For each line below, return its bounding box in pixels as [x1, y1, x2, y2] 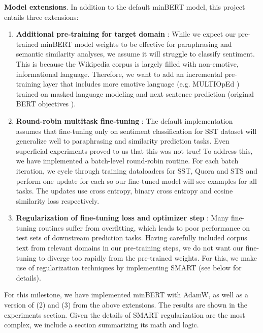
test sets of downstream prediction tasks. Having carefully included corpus [16, 232, 247, 243]
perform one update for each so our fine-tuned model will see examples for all [16, 175, 257, 186]
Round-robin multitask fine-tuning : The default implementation [16, 115, 233, 126]
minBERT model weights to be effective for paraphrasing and [41, 38, 232, 49]
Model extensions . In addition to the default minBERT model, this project [4, 2, 245, 12]
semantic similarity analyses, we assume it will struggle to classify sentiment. [16, 48, 255, 59]
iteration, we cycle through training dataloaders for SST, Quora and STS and [16, 165, 258, 176]
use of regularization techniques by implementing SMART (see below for [16, 262, 242, 273]
